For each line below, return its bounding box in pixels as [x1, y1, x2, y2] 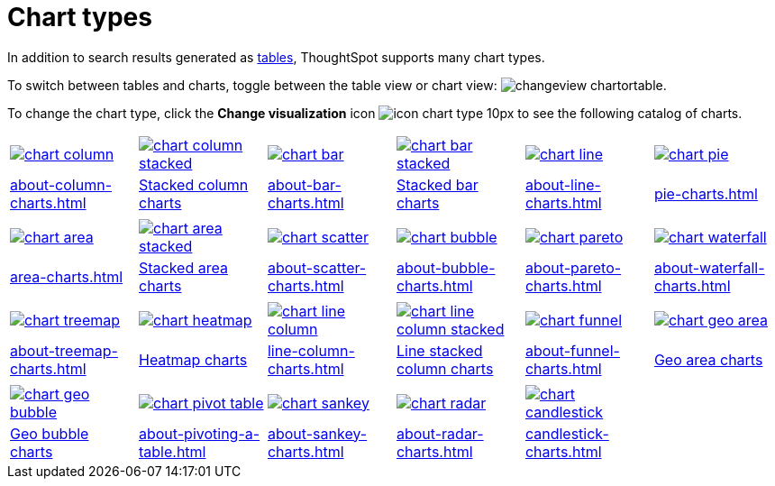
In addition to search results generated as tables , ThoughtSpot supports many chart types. [7, 49, 545, 65]
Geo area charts [653, 350, 763, 369]
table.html [138, 442, 206, 461]
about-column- [10, 175, 113, 194]
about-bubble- [396, 258, 496, 277]
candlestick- [524, 424, 609, 443]
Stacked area [138, 258, 228, 277]
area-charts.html [10, 267, 123, 286]
